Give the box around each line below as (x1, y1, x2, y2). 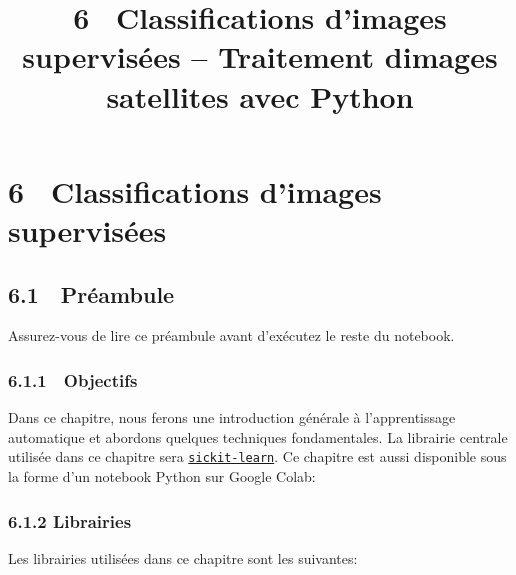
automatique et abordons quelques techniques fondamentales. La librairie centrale (8, 426, 508, 447)
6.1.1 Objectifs (8, 367, 138, 392)
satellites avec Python (106, 75, 414, 116)
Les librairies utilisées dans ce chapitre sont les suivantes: (8, 547, 358, 568)
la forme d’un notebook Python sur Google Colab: (8, 465, 316, 486)
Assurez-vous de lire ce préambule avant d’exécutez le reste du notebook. (8, 325, 455, 346)
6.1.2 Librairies (8, 508, 132, 533)
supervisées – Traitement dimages (22, 36, 498, 77)
